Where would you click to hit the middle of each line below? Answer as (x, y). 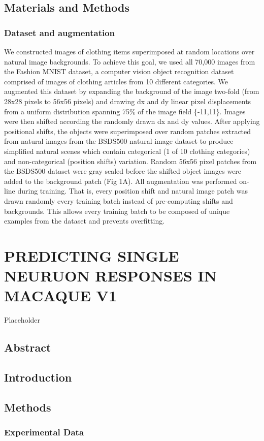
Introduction (38, 377)
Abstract (28, 347)
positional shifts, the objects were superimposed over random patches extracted (128, 131)
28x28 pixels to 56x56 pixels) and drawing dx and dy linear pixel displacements (128, 101)
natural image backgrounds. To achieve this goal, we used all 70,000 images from (130, 61)
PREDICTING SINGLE (92, 255)
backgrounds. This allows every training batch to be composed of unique (117, 211)
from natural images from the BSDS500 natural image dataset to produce (119, 141)
